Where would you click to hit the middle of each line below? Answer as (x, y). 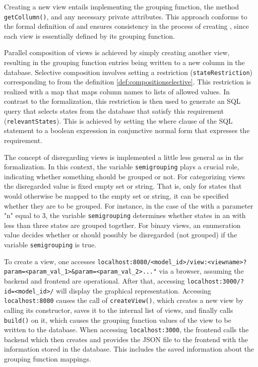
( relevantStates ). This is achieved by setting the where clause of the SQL (118, 120)
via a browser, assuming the (201, 271)
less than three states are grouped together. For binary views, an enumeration (122, 225)
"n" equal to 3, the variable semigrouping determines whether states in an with (125, 215)
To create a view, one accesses (50, 261)
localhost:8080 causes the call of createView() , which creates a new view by (124, 300)
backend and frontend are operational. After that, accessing (95, 280)
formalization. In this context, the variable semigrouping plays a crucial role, (122, 167)
